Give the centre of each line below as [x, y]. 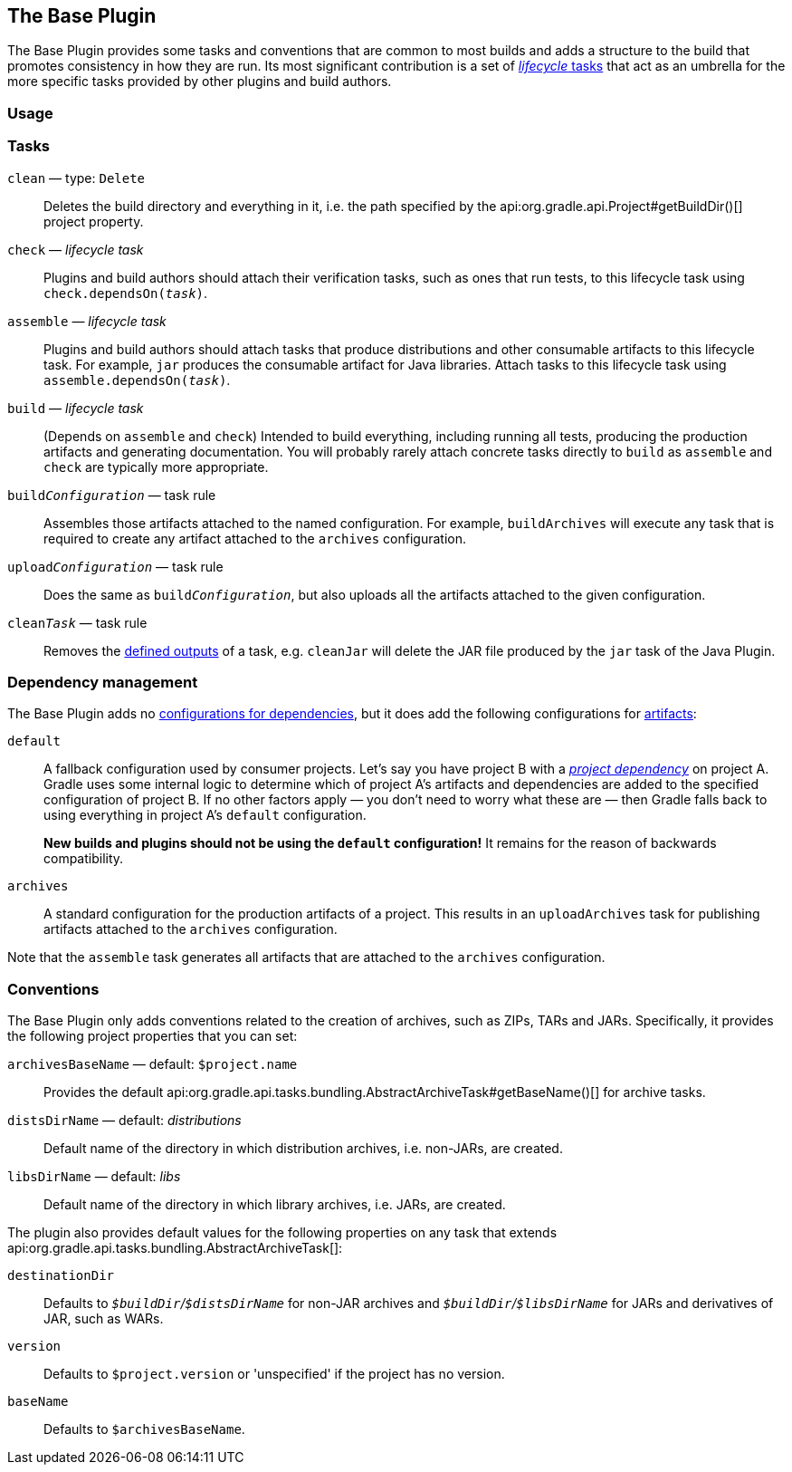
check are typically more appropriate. [156, 467]
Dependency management [103, 682]
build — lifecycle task [76, 408]
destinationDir [61, 1276]
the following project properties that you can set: [153, 1036]
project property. [94, 221]
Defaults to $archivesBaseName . [144, 1429]
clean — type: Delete [76, 178]
